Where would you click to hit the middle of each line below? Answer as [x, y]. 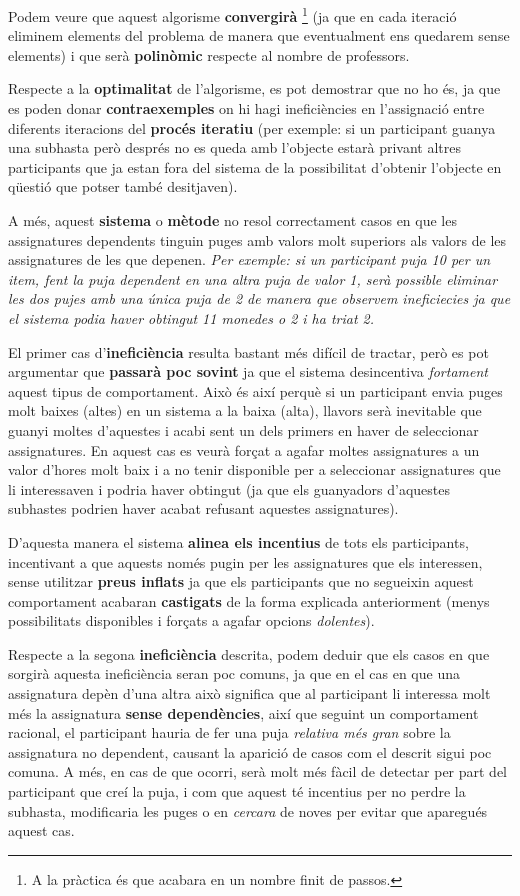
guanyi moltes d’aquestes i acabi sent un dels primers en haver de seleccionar [243, 429]
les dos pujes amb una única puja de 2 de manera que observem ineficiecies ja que [259, 298]
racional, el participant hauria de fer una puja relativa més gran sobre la [229, 732]
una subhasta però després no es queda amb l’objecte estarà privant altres [234, 147]
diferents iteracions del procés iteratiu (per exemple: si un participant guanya [252, 127]
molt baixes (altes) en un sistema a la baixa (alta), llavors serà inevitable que [245, 410]
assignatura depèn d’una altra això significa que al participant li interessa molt [249, 693]
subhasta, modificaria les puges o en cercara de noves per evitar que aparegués [248, 810]
